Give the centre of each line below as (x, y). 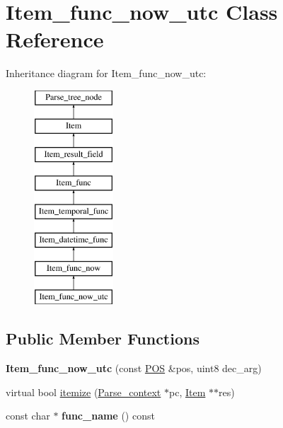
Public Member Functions (103, 339)
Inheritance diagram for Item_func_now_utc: (106, 73)
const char (28, 416)
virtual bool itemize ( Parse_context (83, 392)
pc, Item (187, 392)
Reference (55, 39)
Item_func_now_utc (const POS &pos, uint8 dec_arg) (134, 368)
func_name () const (108, 416)
